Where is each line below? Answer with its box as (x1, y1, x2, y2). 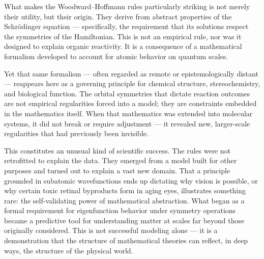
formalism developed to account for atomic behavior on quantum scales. (4, 50, 228, 61)
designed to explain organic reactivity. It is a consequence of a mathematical (4, 41, 242, 51)
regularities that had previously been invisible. (4, 128, 149, 139)
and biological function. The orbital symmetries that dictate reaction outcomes (4, 88, 250, 98)
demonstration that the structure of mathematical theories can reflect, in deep (4, 235, 248, 246)
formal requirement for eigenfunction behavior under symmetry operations (4, 205, 236, 216)
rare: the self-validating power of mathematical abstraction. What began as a (4, 195, 245, 205)
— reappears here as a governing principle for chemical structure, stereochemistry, (4, 78, 260, 89)
